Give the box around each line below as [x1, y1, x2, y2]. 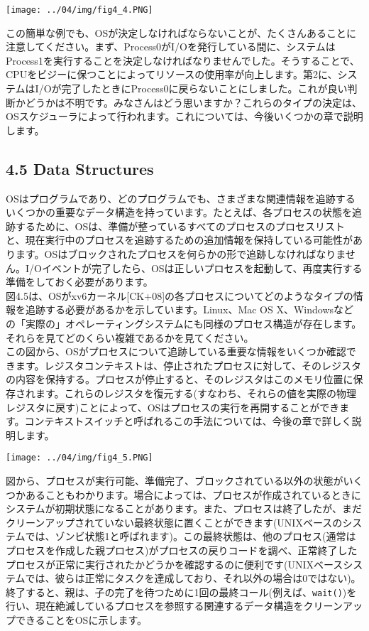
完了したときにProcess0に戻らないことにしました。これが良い [61, 81, 348, 96]
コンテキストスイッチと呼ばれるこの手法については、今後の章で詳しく [24, 414, 352, 428]
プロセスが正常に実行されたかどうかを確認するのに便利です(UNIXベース [6, 556, 343, 571]
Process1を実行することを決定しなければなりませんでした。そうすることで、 [6, 53, 360, 68]
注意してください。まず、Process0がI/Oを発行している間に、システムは [6, 39, 336, 54]
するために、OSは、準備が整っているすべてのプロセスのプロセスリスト [15, 218, 346, 233]
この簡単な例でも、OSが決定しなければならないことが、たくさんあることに [6, 25, 356, 40]
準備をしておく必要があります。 [6, 274, 153, 289]
